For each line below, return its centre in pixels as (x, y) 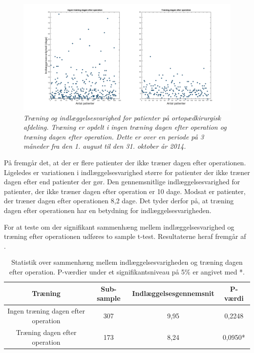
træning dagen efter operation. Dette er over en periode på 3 (114, 136)
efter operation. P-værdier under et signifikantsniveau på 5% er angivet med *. (127, 271)
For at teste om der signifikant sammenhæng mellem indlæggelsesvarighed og (119, 226)
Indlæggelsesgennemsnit (173, 293)
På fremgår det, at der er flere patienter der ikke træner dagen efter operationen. (125, 162)
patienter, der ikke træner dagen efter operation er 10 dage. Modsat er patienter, (125, 191)
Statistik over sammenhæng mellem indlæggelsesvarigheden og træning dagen (127, 262)
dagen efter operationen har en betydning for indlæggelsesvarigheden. (108, 210)
